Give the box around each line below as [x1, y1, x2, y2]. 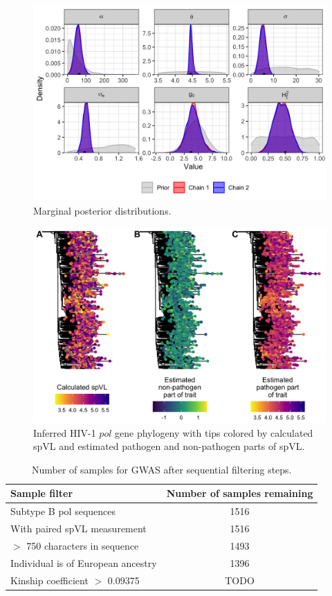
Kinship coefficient [10, 572, 89, 587]
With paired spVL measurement [10, 521, 147, 536]
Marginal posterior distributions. [33, 203, 172, 217]
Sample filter [10, 486, 73, 500]
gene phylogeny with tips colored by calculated [115, 425, 313, 440]
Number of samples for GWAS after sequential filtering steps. [31, 462, 292, 476]
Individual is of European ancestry [10, 555, 157, 570]
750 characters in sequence [26, 538, 139, 552]
